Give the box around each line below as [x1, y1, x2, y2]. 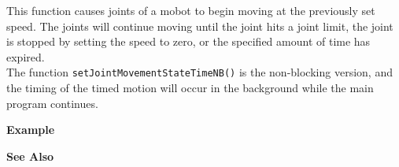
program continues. [6, 95, 98, 111]
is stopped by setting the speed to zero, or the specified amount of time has [6, 33, 371, 50]
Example [6, 121, 55, 138]
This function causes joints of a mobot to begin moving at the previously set [6, 2, 375, 18]
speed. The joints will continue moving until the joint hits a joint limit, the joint [6, 17, 393, 34]
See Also [6, 147, 54, 164]
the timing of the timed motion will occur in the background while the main [6, 80, 374, 96]
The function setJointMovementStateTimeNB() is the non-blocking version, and [6, 64, 393, 80]
